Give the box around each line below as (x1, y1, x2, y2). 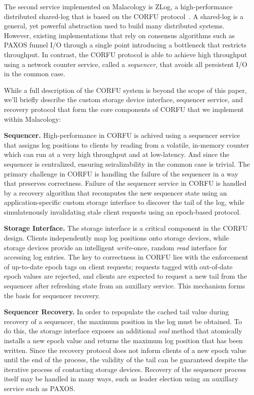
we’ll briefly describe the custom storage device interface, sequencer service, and (4, 94, 243, 105)
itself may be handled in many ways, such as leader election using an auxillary (4, 373, 238, 384)
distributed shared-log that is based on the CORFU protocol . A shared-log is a (4, 11, 244, 21)
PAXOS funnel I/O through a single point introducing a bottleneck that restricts (4, 40, 247, 50)
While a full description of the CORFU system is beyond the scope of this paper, (4, 85, 247, 95)
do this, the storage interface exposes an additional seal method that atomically (4, 326, 242, 336)
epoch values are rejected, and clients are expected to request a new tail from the (4, 271, 247, 281)
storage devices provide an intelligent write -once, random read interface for (4, 242, 227, 252)
